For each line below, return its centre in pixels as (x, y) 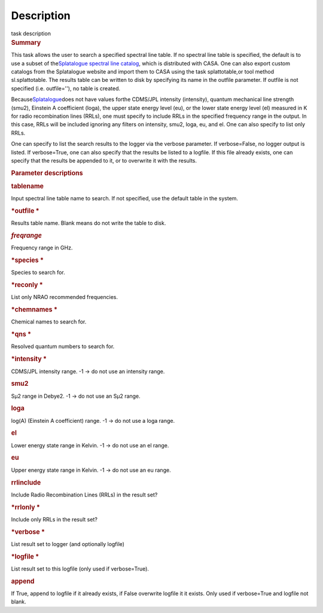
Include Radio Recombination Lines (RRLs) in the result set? (84, 495)
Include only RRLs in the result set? (54, 519)
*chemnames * (34, 310)
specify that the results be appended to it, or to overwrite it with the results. (104, 160)
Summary (26, 42)
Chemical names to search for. (49, 322)
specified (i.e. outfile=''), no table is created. (66, 88)
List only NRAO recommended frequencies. (64, 297)
